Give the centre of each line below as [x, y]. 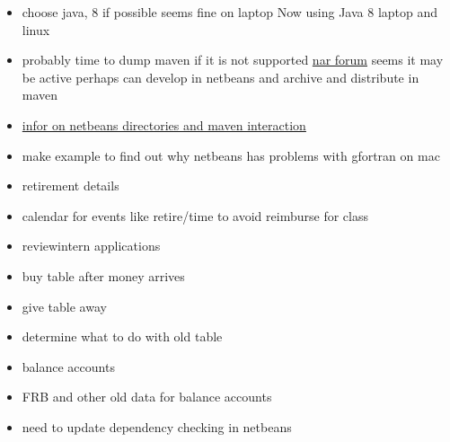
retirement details [71, 186]
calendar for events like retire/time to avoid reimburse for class [195, 215]
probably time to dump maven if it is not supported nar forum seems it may [233, 60]
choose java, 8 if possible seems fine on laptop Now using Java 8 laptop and [230, 12]
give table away [64, 306]
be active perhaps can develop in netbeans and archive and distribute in [221, 77]
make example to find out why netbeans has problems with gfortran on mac [231, 155]
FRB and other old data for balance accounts [147, 397]
